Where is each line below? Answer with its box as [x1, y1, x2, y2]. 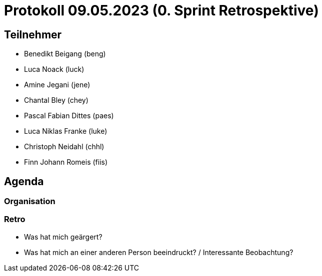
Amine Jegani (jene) [24, 80, 90, 89]
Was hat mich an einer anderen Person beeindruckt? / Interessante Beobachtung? [24, 248, 293, 257]
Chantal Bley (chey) [24, 96, 88, 105]
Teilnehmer [4, 28, 62, 41]
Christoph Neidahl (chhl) [24, 142, 104, 151]
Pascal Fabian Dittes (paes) [24, 111, 114, 120]
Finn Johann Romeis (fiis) [24, 158, 108, 167]
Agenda [4, 175, 44, 188]
